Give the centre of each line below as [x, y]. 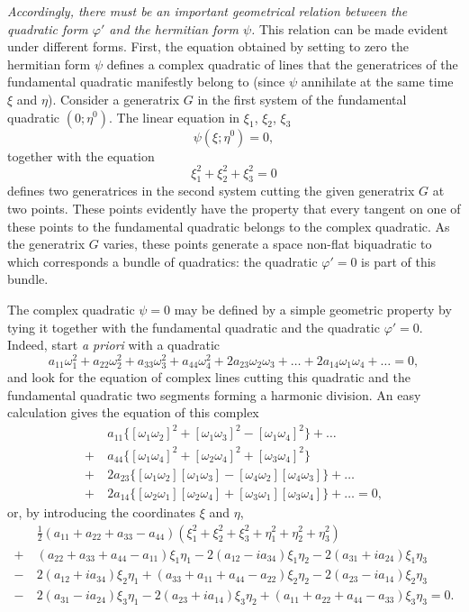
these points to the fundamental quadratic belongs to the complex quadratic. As [229, 226]
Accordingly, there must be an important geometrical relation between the [207, 11]
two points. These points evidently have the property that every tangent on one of [234, 209]
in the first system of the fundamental [302, 99]
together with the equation [81, 155]
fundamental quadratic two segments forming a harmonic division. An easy [214, 394]
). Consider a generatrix [114, 99]
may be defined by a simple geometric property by [313, 310]
